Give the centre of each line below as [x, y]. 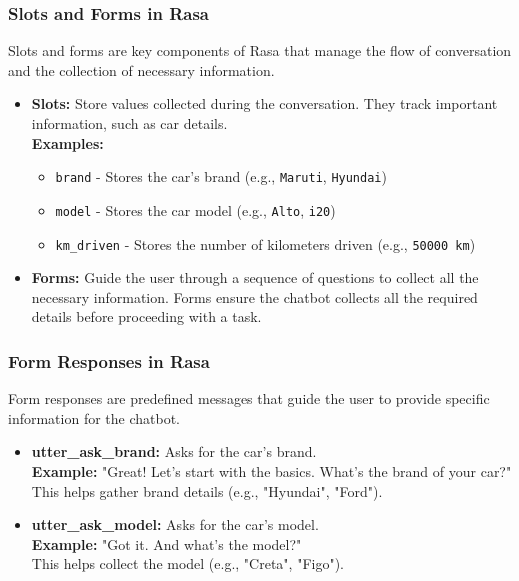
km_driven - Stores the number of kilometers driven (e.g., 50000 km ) [265, 243]
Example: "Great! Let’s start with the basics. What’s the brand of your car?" [271, 470]
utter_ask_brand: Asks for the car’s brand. [174, 451]
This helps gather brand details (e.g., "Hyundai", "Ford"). [207, 490]
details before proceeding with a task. [146, 316]
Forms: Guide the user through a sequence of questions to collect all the [255, 277]
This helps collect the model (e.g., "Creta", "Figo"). [187, 563]
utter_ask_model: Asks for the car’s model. [175, 524]
